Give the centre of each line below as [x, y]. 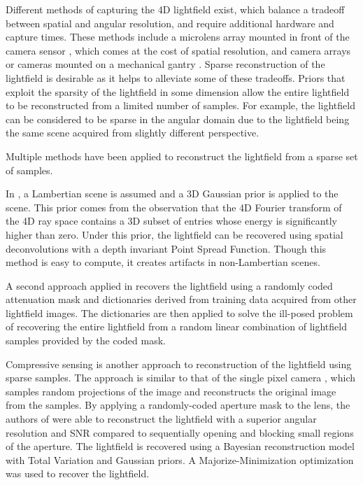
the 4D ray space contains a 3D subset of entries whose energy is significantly [171, 221]
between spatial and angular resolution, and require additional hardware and [170, 23]
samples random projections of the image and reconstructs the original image [171, 391]
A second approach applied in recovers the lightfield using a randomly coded [169, 285]
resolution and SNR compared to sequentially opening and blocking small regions [180, 432]
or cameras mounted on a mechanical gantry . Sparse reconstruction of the [165, 64]
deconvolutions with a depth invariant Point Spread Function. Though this [166, 248]
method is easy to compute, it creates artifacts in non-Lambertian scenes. [163, 262]
